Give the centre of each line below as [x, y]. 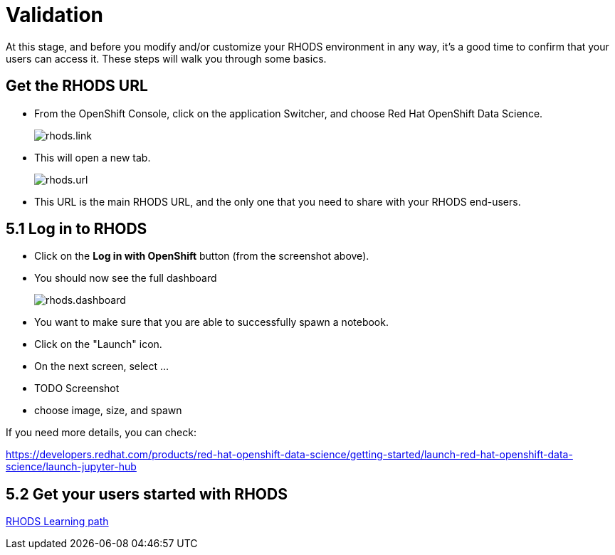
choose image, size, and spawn [108, 411]
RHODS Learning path [57, 522]
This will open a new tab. [93, 157]
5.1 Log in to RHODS [77, 229]
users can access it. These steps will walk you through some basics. [166, 58]
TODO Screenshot [77, 388]
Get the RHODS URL [77, 86]
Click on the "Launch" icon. [98, 344]
